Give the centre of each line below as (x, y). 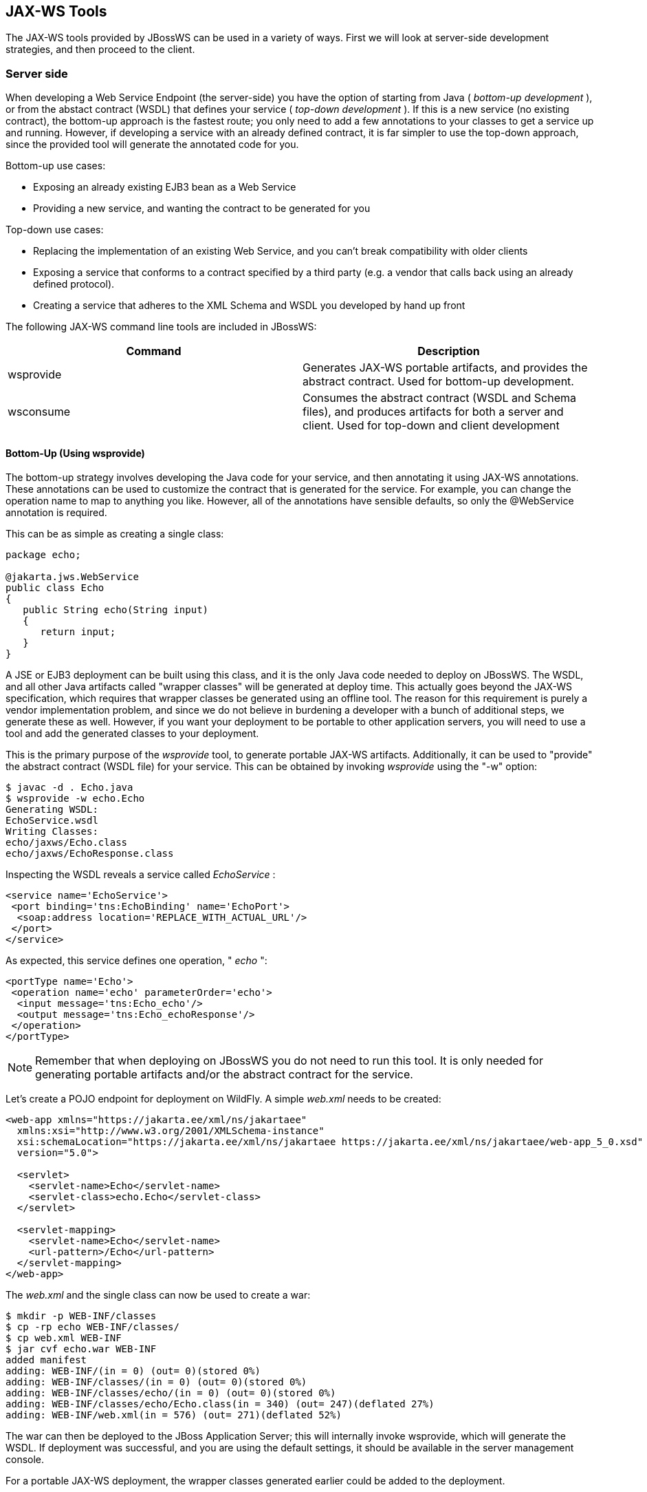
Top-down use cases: (55, 230)
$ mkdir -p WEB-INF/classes (81, 1316)
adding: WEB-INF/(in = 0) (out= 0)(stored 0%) (133, 1371)
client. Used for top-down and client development (431, 426)
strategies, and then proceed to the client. (100, 50)
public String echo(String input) (116, 610)
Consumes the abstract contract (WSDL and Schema (439, 398)
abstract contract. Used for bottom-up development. (438, 382)
